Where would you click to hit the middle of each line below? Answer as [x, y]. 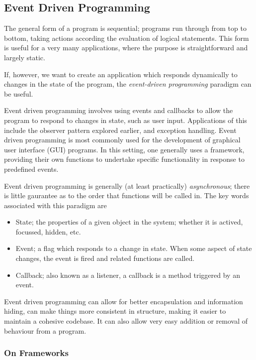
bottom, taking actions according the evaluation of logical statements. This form [127, 38]
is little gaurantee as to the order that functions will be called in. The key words [127, 195]
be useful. [19, 93]
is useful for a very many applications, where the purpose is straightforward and [126, 48]
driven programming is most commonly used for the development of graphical [122, 140]
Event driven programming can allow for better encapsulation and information [124, 301]
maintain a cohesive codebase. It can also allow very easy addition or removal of [126, 321]
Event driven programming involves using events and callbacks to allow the [119, 110]
